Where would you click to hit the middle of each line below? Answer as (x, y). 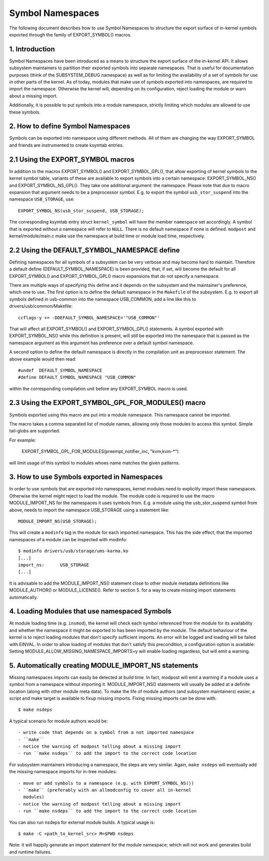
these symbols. (25, 112)
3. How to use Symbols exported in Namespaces (86, 477)
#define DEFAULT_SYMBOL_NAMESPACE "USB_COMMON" (77, 377)
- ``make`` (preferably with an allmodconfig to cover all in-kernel (105, 790)
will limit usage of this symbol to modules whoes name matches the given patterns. (95, 463)
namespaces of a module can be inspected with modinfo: (68, 539)
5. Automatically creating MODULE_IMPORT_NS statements (104, 665)
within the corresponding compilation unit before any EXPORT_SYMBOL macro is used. (99, 389)
